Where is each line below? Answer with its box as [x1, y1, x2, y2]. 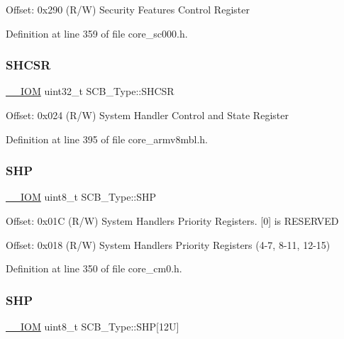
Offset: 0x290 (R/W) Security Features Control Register [6, 2, 250, 16]
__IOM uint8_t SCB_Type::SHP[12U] [6, 319, 179, 333]
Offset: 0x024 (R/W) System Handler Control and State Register [6, 108, 289, 122]
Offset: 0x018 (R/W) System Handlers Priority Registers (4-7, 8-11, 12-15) [6, 237, 331, 252]
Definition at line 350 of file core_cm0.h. [6, 261, 182, 276]
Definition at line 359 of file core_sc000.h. [6, 26, 188, 40]
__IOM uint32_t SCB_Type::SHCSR [6, 84, 174, 99]
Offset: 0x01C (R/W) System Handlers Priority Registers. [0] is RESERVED [6, 213, 339, 228]
